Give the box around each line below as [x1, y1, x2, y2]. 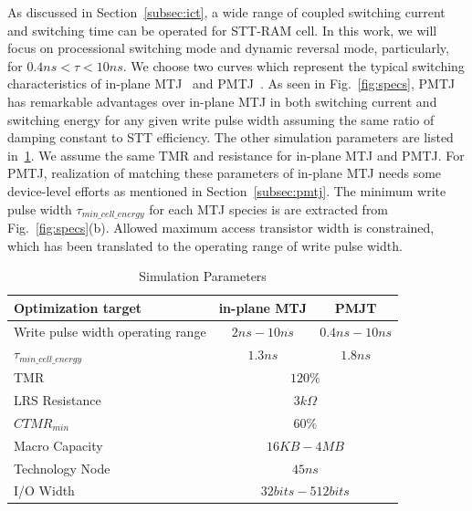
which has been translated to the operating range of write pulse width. [7, 235, 403, 255]
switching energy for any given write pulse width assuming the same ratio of [7, 109, 435, 129]
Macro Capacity [14, 435, 103, 454]
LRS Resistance [14, 391, 101, 409]
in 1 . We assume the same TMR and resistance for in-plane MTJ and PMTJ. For [7, 145, 465, 164]
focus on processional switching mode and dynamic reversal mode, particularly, [7, 38, 449, 57]
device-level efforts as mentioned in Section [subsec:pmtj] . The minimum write [7, 181, 446, 200]
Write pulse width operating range [14, 321, 206, 340]
